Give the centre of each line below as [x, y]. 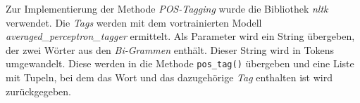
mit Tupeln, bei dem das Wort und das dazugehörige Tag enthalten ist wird [169, 77]
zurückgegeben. [38, 91]
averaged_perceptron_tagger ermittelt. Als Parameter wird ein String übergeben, [180, 36]
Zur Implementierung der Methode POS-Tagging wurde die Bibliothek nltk [167, 8]
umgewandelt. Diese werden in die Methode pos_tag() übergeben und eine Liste [180, 63]
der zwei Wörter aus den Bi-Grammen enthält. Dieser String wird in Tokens [170, 49]
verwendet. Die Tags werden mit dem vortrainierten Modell [134, 22]
